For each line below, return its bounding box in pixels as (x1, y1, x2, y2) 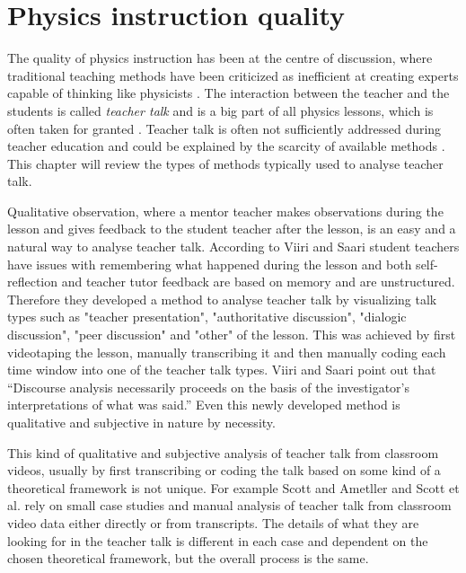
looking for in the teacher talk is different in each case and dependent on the (7, 531, 428, 550)
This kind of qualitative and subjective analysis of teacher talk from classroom (7, 443, 439, 462)
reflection (7, 272, 58, 291)
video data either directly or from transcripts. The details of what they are (7, 513, 419, 532)
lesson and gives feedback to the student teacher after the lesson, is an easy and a (7, 219, 456, 238)
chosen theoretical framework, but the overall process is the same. (7, 549, 369, 568)
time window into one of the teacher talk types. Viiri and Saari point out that (7, 360, 436, 379)
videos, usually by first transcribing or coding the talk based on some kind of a (7, 461, 441, 480)
